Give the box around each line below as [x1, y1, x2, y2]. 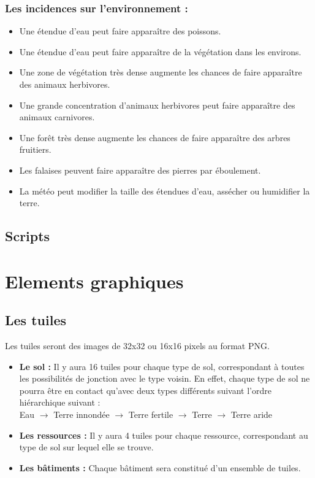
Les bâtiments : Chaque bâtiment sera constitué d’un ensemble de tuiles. [19, 461, 301, 474]
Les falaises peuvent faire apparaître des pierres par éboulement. [19, 163, 261, 176]
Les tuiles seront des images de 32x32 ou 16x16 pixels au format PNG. [5, 339, 270, 352]
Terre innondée [53, 408, 110, 421]
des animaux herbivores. [19, 78, 110, 90]
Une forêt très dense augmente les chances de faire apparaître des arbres [19, 131, 290, 144]
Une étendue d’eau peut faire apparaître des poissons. [19, 25, 221, 37]
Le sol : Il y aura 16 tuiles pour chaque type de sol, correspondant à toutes [19, 360, 305, 372]
